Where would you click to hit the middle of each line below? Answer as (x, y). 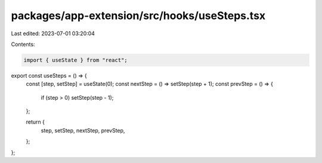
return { (35, 122)
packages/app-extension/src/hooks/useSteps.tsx (138, 16)
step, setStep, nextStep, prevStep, (83, 130)
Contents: (23, 44)
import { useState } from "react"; (75, 60)
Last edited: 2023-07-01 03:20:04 (53, 33)
